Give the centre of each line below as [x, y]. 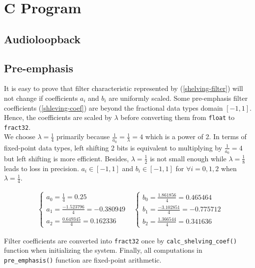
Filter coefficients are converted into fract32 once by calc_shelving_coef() [121, 240]
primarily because [83, 136]
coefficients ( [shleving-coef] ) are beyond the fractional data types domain [113, 107]
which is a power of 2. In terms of [196, 136]
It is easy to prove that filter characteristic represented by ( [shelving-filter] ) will [124, 88]
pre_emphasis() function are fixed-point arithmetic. [83, 260]
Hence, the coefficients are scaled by [58, 117]
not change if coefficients [41, 98]
